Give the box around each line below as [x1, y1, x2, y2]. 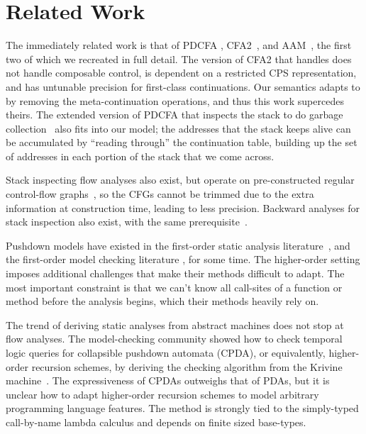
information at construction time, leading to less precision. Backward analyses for [6, 200, 360, 215]
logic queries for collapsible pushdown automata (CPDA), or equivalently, [6, 345, 326, 360]
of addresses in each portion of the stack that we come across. [6, 148, 274, 163]
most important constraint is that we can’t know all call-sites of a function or [6, 279, 343, 294]
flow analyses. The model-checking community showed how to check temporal [6, 331, 343, 346]
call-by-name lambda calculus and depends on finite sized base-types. [6, 414, 306, 429]
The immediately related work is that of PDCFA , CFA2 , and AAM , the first [6, 38, 352, 52]
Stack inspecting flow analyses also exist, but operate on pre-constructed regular [6, 172, 355, 187]
